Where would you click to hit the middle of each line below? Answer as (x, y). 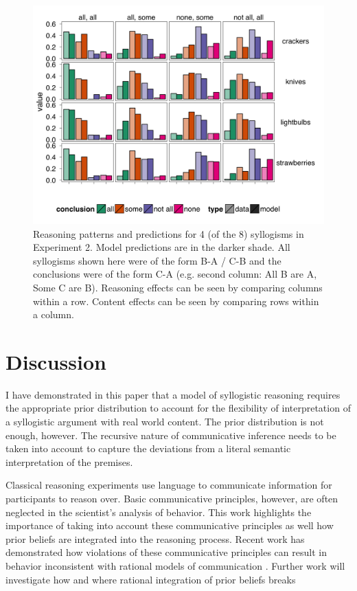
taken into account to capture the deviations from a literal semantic (148, 448)
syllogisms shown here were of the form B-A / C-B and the (157, 260)
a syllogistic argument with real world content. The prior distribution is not (165, 422)
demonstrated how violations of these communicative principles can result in (166, 552)
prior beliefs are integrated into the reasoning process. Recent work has (155, 538)
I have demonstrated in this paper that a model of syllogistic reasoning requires (173, 394)
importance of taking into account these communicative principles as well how (170, 525)
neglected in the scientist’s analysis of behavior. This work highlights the (159, 512)
